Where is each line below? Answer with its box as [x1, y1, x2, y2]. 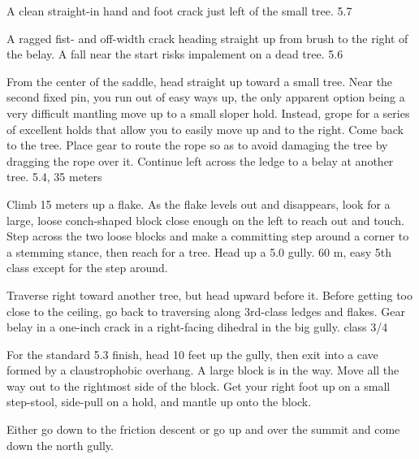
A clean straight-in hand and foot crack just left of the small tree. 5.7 [6, 2, 352, 19]
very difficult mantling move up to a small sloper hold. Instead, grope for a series [6, 104, 410, 121]
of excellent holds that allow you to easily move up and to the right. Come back [6, 120, 404, 137]
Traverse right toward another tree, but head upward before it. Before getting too [6, 286, 413, 303]
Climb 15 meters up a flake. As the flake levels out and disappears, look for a [6, 195, 391, 212]
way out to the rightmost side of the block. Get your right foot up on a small [6, 377, 391, 394]
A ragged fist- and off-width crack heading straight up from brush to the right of [6, 29, 408, 46]
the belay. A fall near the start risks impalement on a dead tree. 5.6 [6, 45, 343, 63]
